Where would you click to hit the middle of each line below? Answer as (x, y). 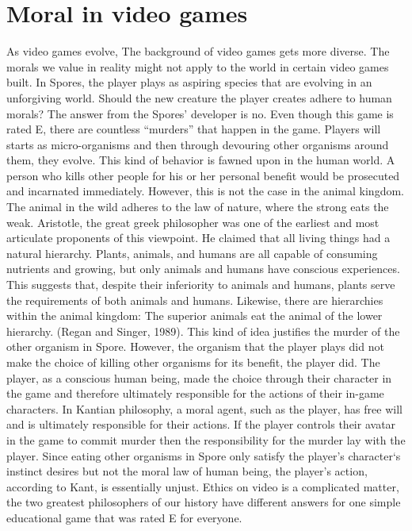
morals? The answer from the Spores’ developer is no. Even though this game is (200, 113)
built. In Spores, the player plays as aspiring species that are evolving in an (189, 82)
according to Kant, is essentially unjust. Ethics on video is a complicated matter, (203, 486)
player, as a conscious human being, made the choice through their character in (199, 377)
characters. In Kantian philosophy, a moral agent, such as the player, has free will (204, 408)
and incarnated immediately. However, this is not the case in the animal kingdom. (205, 191)
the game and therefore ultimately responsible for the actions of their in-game (195, 393)
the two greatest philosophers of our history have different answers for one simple (204, 502)
